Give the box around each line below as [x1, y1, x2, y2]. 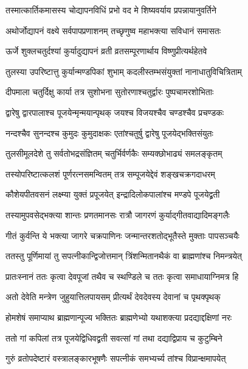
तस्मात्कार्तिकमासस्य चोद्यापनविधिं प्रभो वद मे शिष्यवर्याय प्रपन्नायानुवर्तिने [5, 4, 216, 16]
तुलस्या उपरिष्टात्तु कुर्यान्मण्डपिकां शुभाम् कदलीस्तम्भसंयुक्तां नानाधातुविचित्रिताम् [5, 65, 242, 77]
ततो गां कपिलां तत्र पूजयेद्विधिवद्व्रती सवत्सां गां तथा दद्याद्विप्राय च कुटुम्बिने [5, 331, 222, 344]
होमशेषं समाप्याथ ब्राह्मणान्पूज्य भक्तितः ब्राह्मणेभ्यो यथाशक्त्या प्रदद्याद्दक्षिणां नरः [5, 310, 232, 323]
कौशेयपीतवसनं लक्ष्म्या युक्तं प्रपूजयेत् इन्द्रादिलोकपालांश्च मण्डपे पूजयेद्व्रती [5, 188, 220, 201]
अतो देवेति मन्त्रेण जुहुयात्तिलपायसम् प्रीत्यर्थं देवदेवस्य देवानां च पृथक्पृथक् [5, 290, 221, 303]
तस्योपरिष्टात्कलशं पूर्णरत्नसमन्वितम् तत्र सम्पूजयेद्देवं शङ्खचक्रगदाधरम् [5, 167, 215, 180]
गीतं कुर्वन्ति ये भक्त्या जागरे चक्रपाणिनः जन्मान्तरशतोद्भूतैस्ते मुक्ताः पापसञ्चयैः [5, 229, 239, 242]
